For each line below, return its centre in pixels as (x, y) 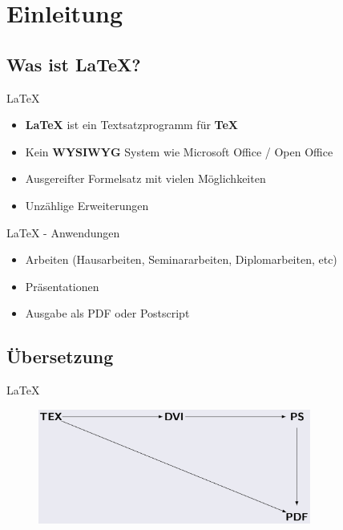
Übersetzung (60, 356)
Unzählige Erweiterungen (87, 205)
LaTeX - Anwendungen (63, 232)
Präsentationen (62, 286)
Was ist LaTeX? (74, 64)
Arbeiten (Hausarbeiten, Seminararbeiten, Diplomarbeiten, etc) (181, 259)
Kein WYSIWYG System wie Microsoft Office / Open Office (179, 151)
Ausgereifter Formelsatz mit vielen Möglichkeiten (145, 178)
